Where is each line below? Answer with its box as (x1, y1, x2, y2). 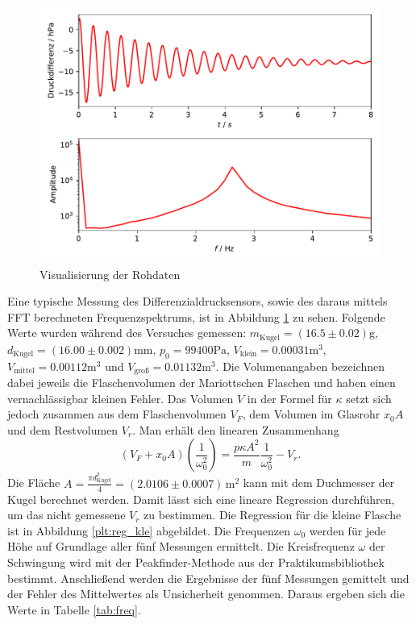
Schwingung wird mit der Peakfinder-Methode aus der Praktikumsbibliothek (7, 553, 385, 570)
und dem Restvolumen (7, 421, 119, 438)
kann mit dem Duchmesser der (243, 474, 395, 491)
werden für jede (309, 522, 386, 539)
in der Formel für (247, 389, 332, 406)
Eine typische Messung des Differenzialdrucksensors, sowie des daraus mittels (7, 293, 388, 310)
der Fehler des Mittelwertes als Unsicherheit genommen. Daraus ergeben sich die (7, 585, 405, 602)
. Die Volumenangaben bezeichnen (215, 357, 385, 374)
